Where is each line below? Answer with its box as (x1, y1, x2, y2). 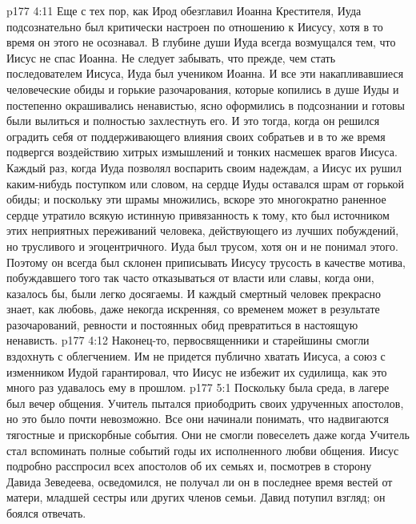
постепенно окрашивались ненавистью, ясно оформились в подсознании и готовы (6, 96, 405, 113)
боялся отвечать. (6, 505, 86, 521)
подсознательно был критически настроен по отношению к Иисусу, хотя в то (6, 18, 383, 34)
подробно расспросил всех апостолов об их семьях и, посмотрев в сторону (6, 457, 372, 474)
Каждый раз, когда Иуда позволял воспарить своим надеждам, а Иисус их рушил (6, 159, 402, 175)
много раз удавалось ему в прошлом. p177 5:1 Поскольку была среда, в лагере (6, 379, 390, 396)
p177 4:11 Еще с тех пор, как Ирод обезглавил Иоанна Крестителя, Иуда (6, 2, 362, 18)
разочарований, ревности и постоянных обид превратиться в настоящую (6, 316, 358, 333)
